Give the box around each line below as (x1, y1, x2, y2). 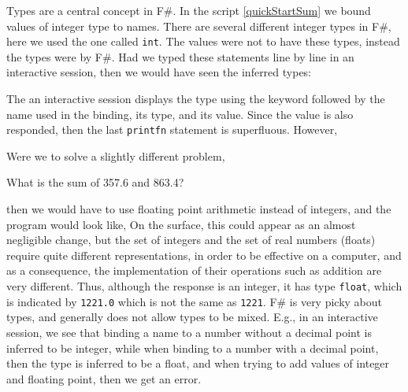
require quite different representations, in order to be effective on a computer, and (6, 246, 402, 263)
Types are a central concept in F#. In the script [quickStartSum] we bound (6, 2, 371, 18)
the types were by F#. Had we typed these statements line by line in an (6, 48, 354, 65)
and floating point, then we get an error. (6, 370, 202, 386)
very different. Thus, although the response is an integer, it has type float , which (6, 278, 402, 294)
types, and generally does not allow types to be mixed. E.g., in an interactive (6, 309, 378, 325)
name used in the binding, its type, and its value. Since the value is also (6, 105, 354, 122)
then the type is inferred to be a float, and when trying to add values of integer (6, 355, 390, 372)
